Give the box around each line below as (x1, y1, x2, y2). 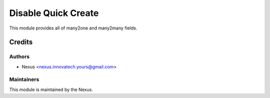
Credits (9, 38, 33, 46)
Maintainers (9, 76, 39, 83)
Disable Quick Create (9, 7, 99, 18)
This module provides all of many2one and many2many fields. (9, 25, 137, 31)
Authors (9, 53, 30, 60)
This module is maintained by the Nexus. (9, 86, 93, 92)
